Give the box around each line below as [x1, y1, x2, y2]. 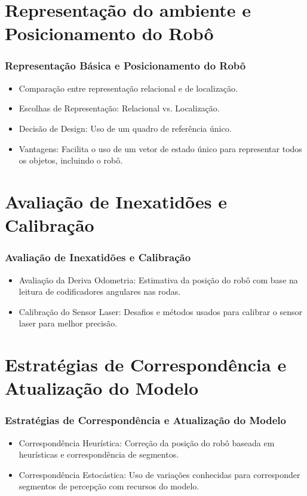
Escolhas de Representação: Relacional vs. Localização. [19, 102, 220, 114]
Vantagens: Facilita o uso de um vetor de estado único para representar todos [19, 142, 302, 155]
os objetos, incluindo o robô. [19, 154, 123, 167]
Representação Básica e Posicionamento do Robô [5, 58, 246, 73]
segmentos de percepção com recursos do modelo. [19, 480, 199, 492]
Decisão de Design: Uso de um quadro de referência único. [19, 122, 232, 134]
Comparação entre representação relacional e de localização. [19, 81, 238, 94]
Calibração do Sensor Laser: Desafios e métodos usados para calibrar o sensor [19, 305, 303, 317]
